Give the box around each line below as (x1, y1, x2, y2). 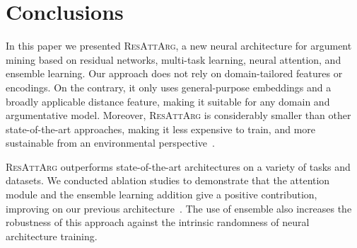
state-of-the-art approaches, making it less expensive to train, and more (6, 121, 316, 136)
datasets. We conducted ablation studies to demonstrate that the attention (6, 173, 330, 188)
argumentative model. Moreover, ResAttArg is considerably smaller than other (6, 108, 351, 123)
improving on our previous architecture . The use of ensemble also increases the (6, 201, 352, 215)
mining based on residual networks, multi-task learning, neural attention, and (6, 52, 341, 67)
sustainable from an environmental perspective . (6, 135, 215, 150)
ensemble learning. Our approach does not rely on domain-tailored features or (6, 66, 343, 81)
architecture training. (6, 228, 98, 243)
